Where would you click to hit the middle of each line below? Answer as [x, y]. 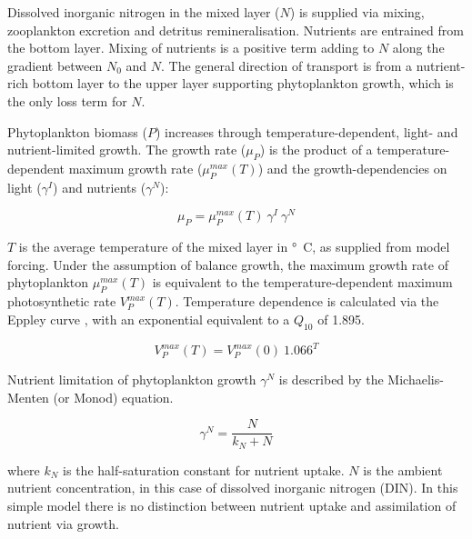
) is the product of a [316, 150]
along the [418, 48]
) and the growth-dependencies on [352, 168]
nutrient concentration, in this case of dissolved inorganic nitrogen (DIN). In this [233, 488]
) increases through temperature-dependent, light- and [307, 131]
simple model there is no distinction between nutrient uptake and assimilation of [232, 505]
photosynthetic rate [62, 301]
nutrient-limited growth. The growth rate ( [127, 150]
